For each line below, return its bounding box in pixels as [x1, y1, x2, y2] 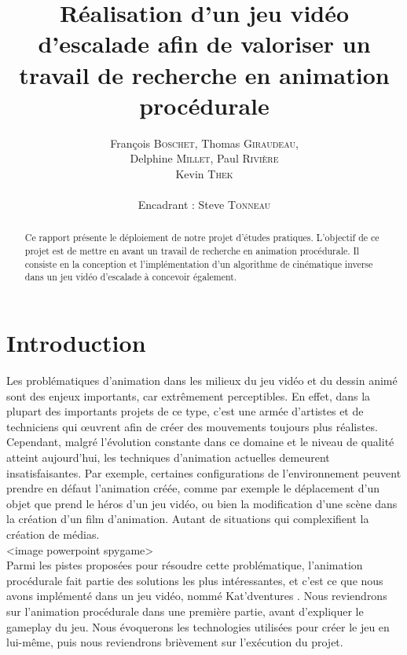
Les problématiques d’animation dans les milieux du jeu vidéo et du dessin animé [6, 372, 398, 389]
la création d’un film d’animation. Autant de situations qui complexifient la [6, 510, 369, 527]
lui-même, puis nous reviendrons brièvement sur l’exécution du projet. [6, 634, 343, 650]
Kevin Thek [175, 165, 233, 181]
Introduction [6, 327, 146, 359]
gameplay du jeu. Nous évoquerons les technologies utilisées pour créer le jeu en [6, 618, 390, 635]
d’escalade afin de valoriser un [38, 27, 371, 60]
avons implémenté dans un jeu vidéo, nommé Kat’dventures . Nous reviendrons [6, 587, 387, 604]
